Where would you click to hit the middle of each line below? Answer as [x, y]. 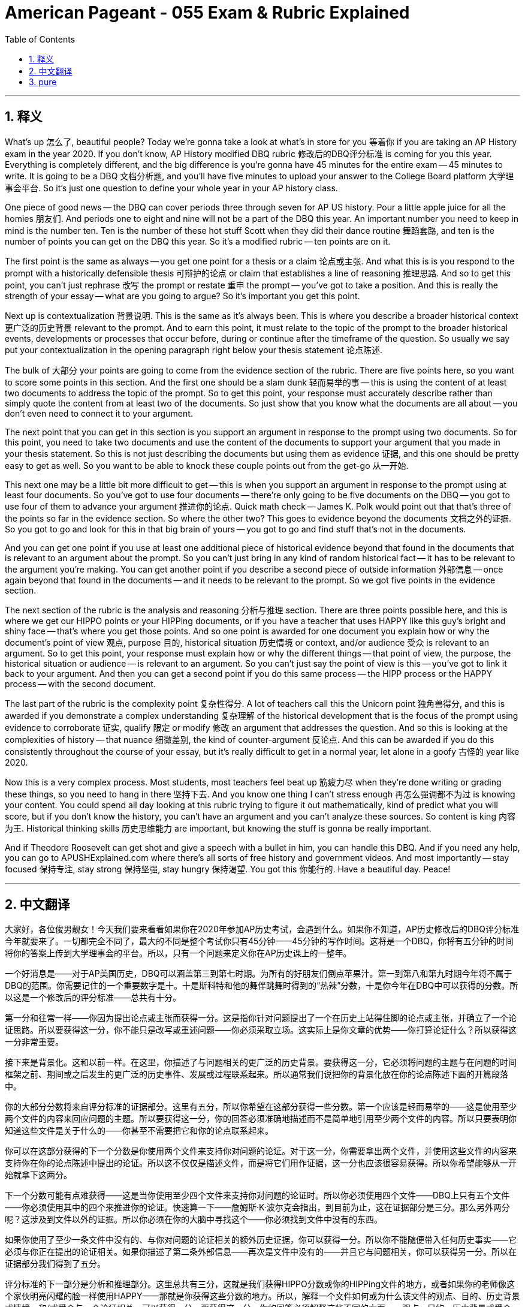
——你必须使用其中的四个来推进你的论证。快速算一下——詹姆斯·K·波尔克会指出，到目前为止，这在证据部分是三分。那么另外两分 [257, 1207]
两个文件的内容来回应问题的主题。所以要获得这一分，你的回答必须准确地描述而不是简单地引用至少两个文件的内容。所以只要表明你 [261, 1119]
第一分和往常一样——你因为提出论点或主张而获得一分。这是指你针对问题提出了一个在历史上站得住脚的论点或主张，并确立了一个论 [261, 1018]
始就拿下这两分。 [38, 1175]
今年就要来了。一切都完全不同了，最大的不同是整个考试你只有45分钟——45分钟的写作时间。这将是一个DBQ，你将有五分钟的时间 [259, 941]
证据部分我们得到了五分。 [55, 1264]
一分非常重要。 [34, 1042]
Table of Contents [40, 39]
